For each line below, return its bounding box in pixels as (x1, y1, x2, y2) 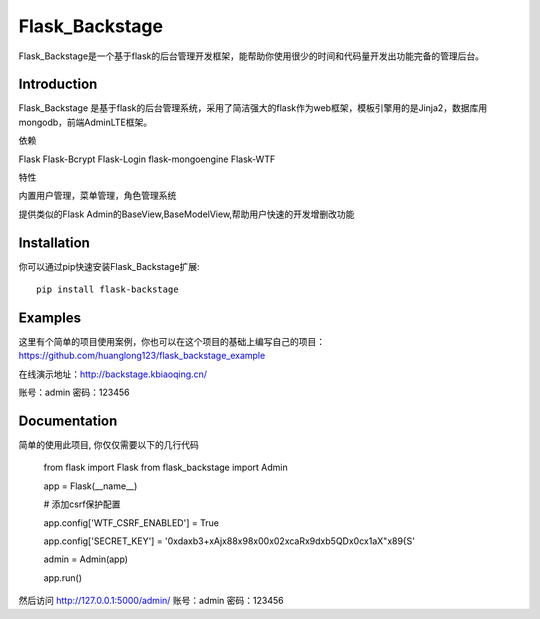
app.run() (43, 571, 83, 584)
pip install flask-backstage (36, 284, 179, 295)
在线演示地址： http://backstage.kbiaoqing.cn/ (18, 368, 208, 380)
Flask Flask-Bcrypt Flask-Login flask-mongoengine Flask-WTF (18, 153, 276, 165)
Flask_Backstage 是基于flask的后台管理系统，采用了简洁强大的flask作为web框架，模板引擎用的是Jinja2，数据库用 (18, 102, 488, 114)
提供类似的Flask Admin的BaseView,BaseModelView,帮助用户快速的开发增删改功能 (18, 208, 355, 220)
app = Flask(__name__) (43, 480, 138, 492)
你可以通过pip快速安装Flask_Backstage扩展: (18, 260, 200, 272)
